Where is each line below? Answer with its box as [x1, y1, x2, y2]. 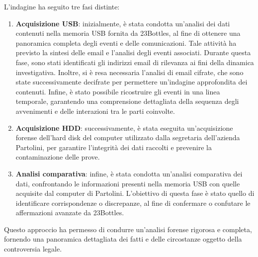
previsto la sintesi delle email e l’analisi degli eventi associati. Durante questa [15, 47, 251, 58]
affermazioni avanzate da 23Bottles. [15, 207, 124, 218]
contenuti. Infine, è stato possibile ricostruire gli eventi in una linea [15, 86, 220, 96]
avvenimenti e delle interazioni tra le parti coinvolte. [15, 105, 175, 116]
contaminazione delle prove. [15, 152, 100, 162]
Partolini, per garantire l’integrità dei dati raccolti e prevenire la [15, 142, 212, 152]
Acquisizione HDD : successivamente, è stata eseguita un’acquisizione [15, 122, 233, 133]
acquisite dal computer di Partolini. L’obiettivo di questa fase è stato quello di [15, 188, 255, 198]
